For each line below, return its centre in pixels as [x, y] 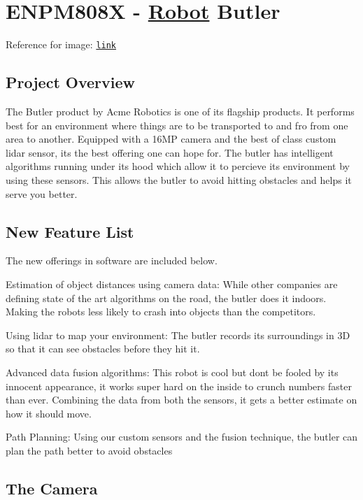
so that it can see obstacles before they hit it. [103, 349]
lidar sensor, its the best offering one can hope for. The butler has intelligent [170, 152]
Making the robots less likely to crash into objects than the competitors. [161, 312]
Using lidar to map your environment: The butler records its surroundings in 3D [178, 335]
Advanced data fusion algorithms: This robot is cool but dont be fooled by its [172, 372]
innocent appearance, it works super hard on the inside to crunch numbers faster [179, 386]
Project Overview [71, 82]
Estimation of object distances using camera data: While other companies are [172, 284]
